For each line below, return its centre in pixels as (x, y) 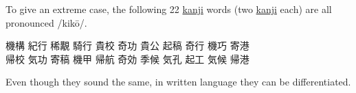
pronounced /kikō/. (46, 22)
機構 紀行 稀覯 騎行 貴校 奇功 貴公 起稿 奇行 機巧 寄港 (127, 45)
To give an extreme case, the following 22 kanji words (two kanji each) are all (169, 9)
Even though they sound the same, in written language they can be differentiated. (178, 82)
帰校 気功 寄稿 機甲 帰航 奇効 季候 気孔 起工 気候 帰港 (127, 58)
